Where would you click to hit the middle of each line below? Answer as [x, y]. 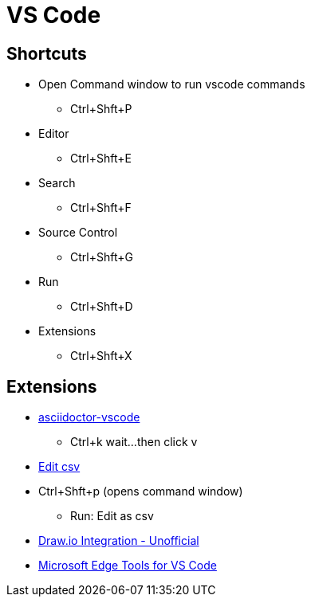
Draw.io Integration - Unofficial [119, 541]
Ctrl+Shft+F [101, 208]
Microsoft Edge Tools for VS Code [128, 566]
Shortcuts [47, 53]
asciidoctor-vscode [89, 417]
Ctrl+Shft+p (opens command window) [141, 491]
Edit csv [59, 467]
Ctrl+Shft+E [101, 159]
